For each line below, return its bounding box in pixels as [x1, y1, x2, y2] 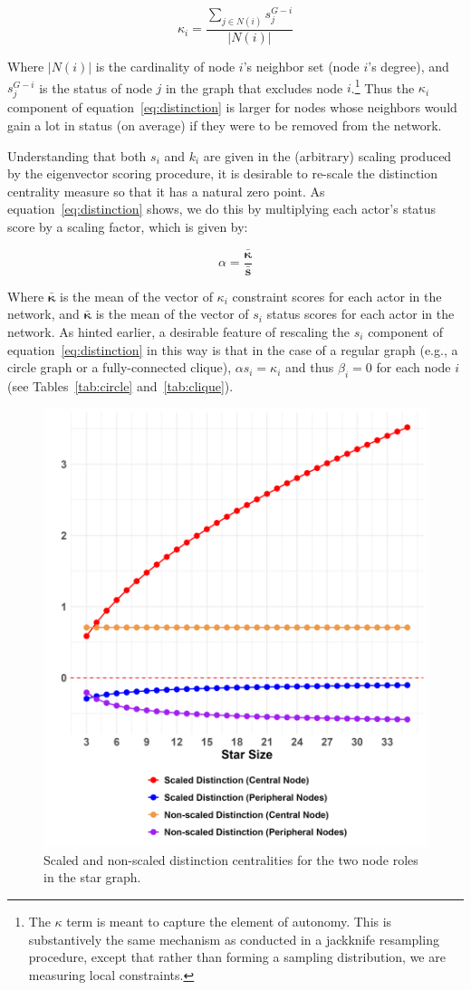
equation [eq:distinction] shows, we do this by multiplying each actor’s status [7, 199, 437, 218]
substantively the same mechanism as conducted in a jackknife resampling [28, 929, 439, 948]
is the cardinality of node [95, 56, 235, 75]
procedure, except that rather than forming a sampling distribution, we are [28, 947, 446, 966]
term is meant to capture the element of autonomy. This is [66, 911, 392, 930]
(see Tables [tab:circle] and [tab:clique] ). [7, 376, 234, 395]
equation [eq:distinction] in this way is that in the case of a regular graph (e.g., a [7, 340, 458, 359]
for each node [376, 358, 451, 377]
